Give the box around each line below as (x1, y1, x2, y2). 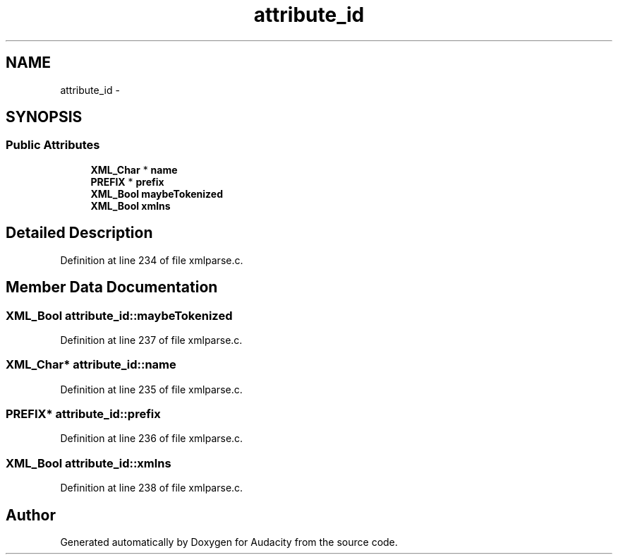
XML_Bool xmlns (90, 199, 171, 212)
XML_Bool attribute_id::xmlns (6, 455, 171, 470)
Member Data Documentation (6, 278, 218, 297)
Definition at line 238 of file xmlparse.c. (60, 482, 243, 494)
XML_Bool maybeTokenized (90, 187, 223, 200)
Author (6, 506, 56, 524)
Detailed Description (6, 224, 153, 242)
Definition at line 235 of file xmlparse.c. (60, 383, 243, 395)
